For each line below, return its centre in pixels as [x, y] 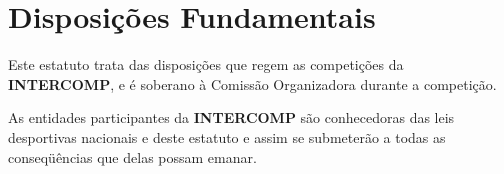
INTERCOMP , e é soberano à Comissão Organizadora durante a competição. [252, 83]
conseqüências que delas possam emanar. [132, 156]
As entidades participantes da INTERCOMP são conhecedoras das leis [231, 117]
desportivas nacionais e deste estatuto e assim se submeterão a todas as [227, 136]
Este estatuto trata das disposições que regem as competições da [206, 64]
